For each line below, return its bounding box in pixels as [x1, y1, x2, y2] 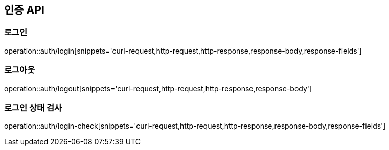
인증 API [4, 4, 44, 16]
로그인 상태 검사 [4, 102, 62, 113]
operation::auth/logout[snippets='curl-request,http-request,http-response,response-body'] [4, 84, 312, 93]
